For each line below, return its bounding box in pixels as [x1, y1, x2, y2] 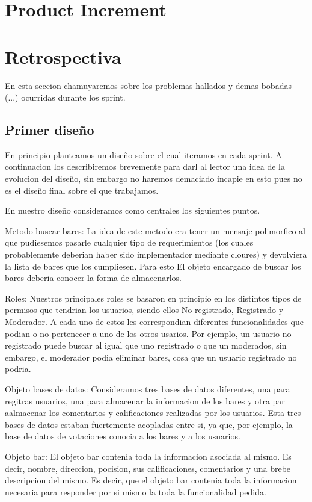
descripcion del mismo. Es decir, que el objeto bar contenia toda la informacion [5, 474, 297, 486]
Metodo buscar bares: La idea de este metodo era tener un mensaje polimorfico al [5, 224, 305, 237]
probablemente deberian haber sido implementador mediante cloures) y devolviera [5, 248, 307, 261]
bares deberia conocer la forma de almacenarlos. [5, 271, 182, 284]
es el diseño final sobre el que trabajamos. [5, 184, 159, 196]
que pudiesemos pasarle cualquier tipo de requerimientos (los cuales [5, 236, 254, 249]
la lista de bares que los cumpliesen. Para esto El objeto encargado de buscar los [5, 259, 301, 272]
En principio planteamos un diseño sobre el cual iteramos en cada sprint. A [5, 148, 282, 161]
